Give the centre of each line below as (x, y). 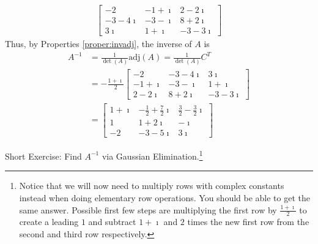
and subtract (112, 222)
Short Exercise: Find (43, 156)
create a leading (49, 222)
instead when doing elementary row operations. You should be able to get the (165, 198)
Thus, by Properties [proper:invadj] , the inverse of (98, 44)
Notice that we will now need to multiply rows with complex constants (152, 186)
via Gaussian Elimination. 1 (152, 155)
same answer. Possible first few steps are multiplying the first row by (148, 209)
